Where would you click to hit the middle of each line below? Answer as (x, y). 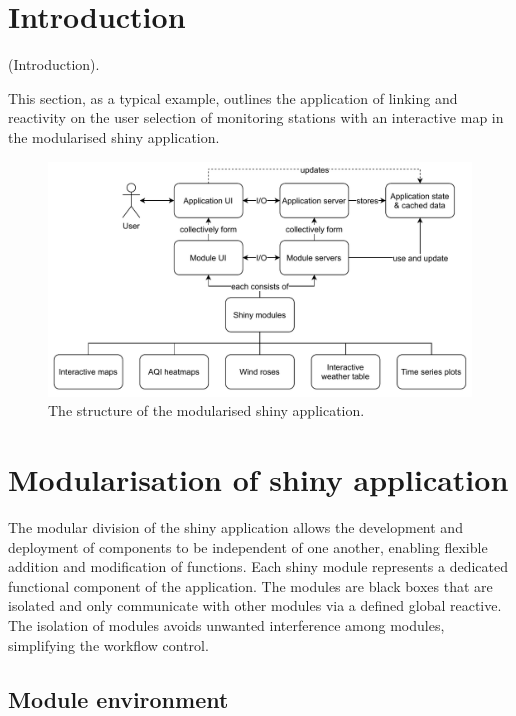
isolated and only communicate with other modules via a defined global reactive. (255, 605)
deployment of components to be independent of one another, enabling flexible (248, 546)
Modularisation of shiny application (258, 479)
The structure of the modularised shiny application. (206, 410)
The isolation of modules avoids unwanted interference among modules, (226, 624)
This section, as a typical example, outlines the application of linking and (233, 97)
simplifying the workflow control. (108, 644)
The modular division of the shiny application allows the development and (235, 527)
